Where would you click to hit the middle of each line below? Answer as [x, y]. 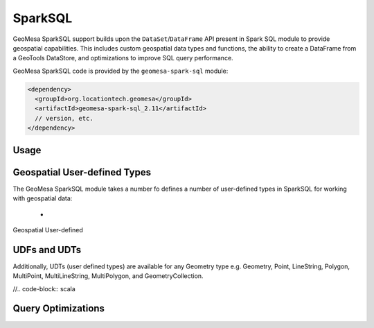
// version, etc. [64, 118]
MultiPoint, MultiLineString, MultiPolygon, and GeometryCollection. [108, 276]
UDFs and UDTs [47, 250]
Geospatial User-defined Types [82, 172]
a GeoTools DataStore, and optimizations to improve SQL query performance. [123, 58]
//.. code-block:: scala [44, 288]
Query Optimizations [59, 309]
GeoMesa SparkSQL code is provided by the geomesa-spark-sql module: [121, 71]
